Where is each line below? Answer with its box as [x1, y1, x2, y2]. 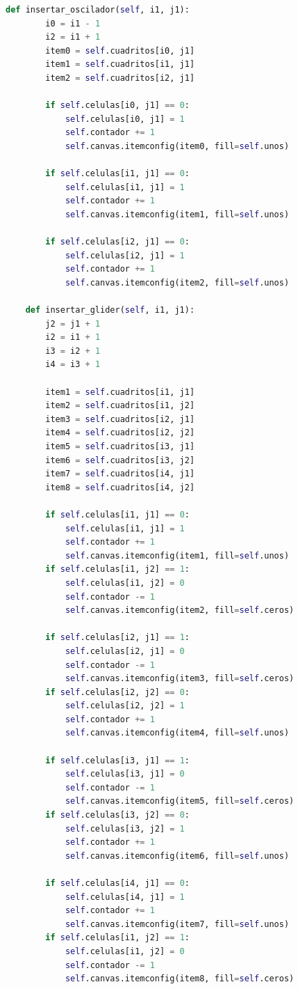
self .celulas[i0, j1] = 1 [65, 114, 185, 124]
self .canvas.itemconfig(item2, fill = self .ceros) [65, 605, 295, 616]
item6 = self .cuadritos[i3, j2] [45, 455, 195, 465]
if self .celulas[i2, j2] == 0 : [45, 687, 190, 697]
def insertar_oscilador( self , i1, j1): [6, 5, 190, 15]
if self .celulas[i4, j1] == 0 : [45, 878, 190, 888]
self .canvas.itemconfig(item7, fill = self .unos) [65, 919, 290, 929]
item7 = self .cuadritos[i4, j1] [45, 469, 195, 479]
